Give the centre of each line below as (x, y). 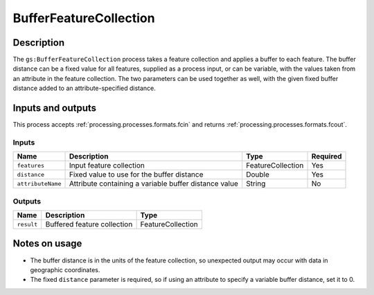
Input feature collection (107, 166)
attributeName (39, 184)
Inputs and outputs (55, 108)
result (27, 224)
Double (258, 175)
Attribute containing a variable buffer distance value (153, 184)
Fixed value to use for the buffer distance (136, 175)
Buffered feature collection (89, 224)
